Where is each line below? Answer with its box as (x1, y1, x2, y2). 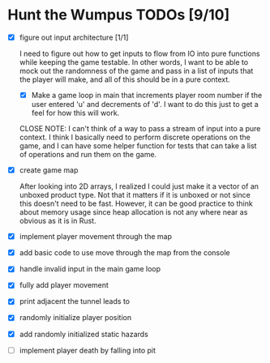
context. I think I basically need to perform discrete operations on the (19, 132, 251, 143)
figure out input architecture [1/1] (19, 32, 129, 42)
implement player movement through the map (19, 232, 172, 241)
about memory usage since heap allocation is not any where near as (19, 207, 248, 217)
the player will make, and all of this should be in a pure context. (19, 75, 230, 84)
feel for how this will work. (31, 108, 120, 118)
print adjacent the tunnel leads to (19, 297, 131, 306)
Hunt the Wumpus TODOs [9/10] (7, 6, 230, 24)
